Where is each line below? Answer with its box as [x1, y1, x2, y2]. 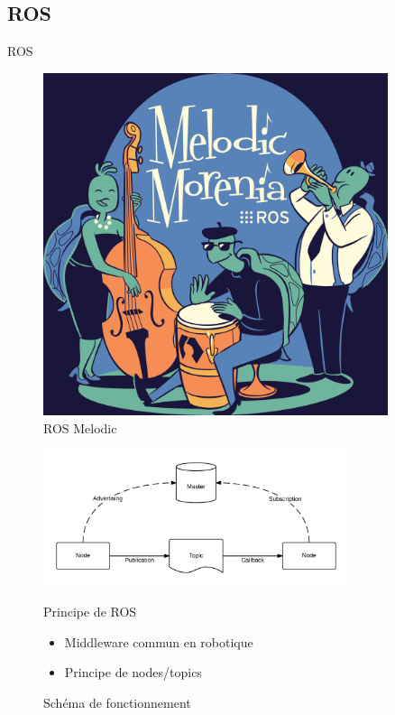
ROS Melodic [43, 418, 117, 437]
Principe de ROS [43, 601, 137, 620]
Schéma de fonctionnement [43, 692, 191, 711]
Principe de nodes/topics [64, 663, 202, 682]
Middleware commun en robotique [64, 632, 253, 651]
